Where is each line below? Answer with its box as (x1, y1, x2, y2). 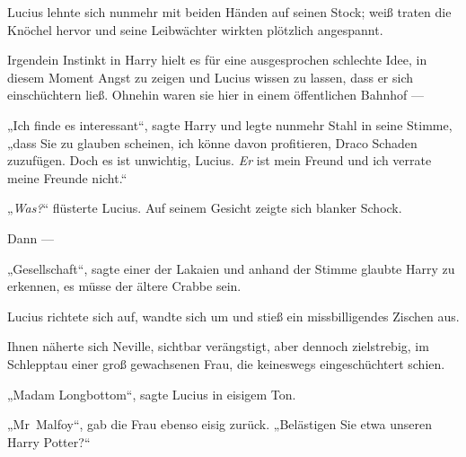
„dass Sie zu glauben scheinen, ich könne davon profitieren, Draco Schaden (7, 133, 418, 152)
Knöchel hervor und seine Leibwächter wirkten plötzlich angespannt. (7, 20, 383, 39)
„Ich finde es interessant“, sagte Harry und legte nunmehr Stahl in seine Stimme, (7, 115, 453, 134)
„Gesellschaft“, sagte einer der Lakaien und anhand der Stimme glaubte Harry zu (7, 259, 455, 277)
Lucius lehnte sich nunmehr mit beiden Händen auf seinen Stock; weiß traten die (7, 3, 452, 21)
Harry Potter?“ (7, 432, 91, 451)
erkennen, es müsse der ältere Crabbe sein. (7, 277, 242, 295)
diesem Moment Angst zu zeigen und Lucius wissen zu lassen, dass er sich (7, 67, 414, 86)
